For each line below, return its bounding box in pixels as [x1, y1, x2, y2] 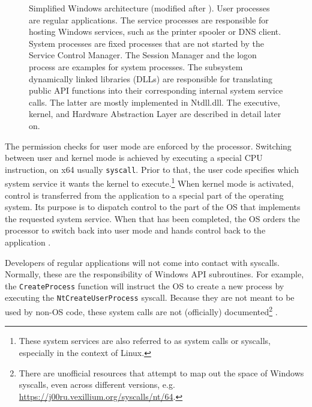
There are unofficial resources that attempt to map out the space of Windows [19, 366, 304, 379]
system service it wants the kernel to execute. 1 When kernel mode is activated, [5, 175, 294, 190]
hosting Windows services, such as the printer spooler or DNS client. [29, 25, 281, 38]
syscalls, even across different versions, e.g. [19, 378, 175, 391]
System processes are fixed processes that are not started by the [29, 37, 264, 49]
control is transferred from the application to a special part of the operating [5, 188, 284, 201]
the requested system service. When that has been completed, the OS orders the [5, 212, 300, 225]
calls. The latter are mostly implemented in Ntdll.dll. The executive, [29, 95, 280, 108]
